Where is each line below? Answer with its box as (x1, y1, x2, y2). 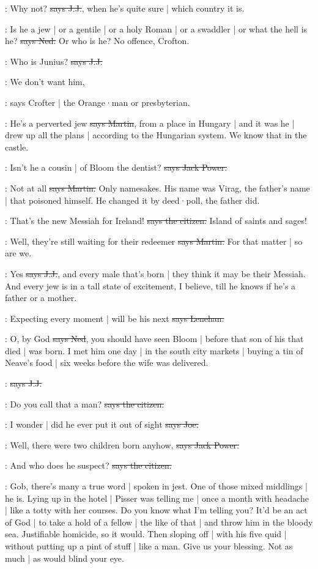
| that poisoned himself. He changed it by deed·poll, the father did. (5, 193, 260, 206)
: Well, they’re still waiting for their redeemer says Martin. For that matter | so (5, 234, 303, 247)
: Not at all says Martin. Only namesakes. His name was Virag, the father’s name (5, 181, 310, 194)
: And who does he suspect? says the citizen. (5, 459, 172, 472)
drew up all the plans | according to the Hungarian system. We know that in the (5, 128, 307, 141)
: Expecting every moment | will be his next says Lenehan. (5, 311, 224, 324)
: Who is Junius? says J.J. (5, 54, 103, 67)
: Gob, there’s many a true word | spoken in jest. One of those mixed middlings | (5, 480, 308, 493)
